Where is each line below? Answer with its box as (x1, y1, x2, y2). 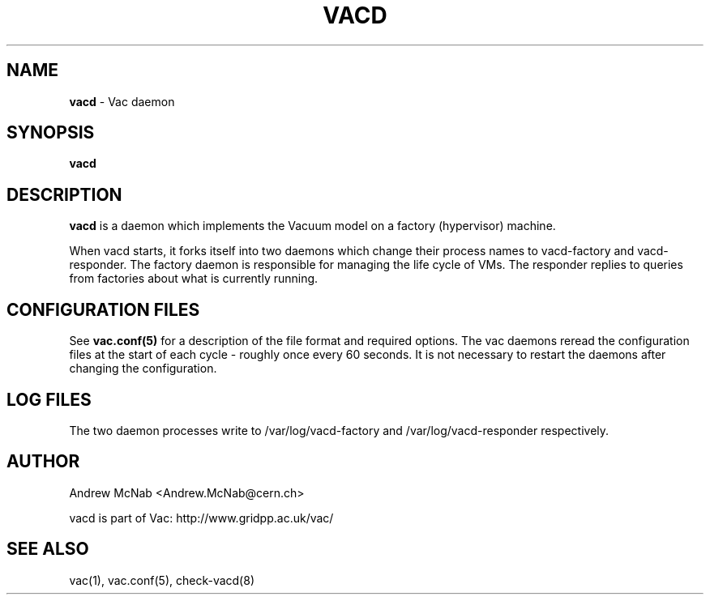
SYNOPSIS (6, 122, 95, 143)
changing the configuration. (69, 361, 217, 376)
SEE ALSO (6, 539, 89, 560)
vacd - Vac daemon (69, 94, 175, 109)
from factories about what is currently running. (69, 271, 319, 286)
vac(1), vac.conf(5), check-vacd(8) (69, 573, 254, 587)
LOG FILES (6, 389, 92, 410)
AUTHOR (6, 451, 80, 472)
